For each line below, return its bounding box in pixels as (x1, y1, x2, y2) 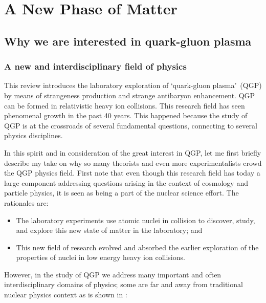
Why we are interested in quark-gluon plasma (4, 33, 252, 49)
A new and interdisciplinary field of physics (4, 60, 187, 73)
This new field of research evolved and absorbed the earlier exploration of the (16, 242, 259, 252)
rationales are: (4, 197, 49, 208)
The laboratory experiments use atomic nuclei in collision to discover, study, (16, 214, 255, 225)
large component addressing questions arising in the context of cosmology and (4, 177, 248, 188)
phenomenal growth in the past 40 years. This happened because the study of (4, 110, 248, 121)
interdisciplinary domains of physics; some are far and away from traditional (4, 279, 243, 290)
